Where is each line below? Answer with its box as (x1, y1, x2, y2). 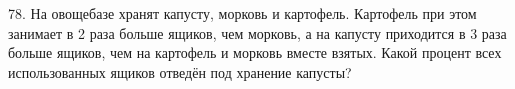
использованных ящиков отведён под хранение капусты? (8, 61, 352, 82)
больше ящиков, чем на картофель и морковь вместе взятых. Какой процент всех (8, 42, 502, 63)
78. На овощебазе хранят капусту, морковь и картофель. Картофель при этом (8, 3, 477, 23)
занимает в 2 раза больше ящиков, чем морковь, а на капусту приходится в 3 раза (8, 22, 507, 43)
